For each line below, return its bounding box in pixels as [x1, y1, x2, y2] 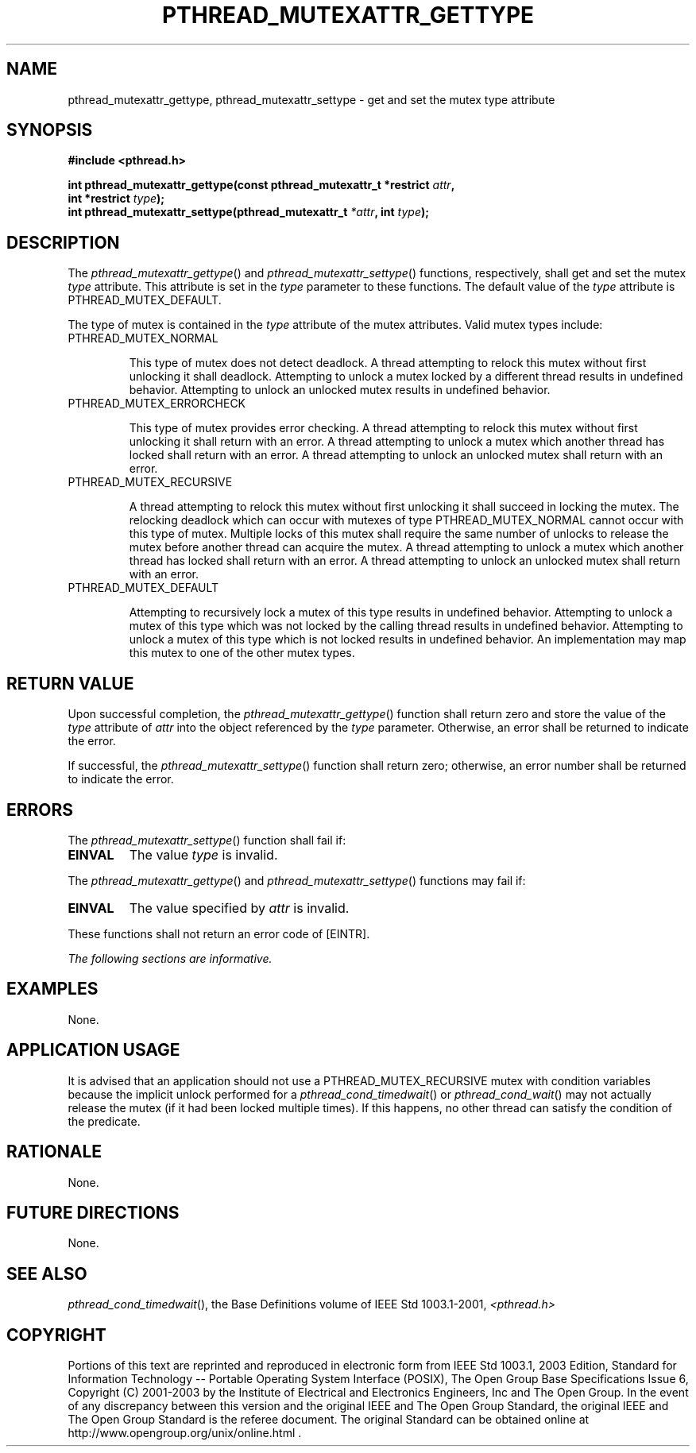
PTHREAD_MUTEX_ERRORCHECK [68, 396, 246, 411]
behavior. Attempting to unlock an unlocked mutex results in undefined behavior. [129, 383, 551, 397]
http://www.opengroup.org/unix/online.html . [68, 1426, 302, 1440]
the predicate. [68, 1114, 141, 1128]
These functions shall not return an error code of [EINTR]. [68, 926, 370, 941]
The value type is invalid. [129, 846, 278, 863]
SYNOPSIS [6, 120, 93, 141]
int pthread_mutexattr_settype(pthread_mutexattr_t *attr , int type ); [68, 205, 430, 219]
